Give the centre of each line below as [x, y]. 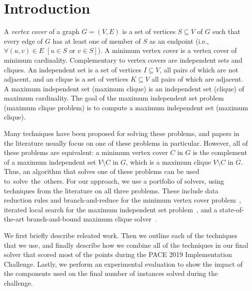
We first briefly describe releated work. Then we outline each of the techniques [121, 235]
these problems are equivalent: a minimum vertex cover [86, 152]
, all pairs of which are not [199, 69]
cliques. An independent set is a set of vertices [73, 69]
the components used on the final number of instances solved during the [111, 273]
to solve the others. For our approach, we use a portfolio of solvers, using [114, 181]
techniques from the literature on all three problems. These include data [111, 190]
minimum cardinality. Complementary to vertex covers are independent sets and [123, 60]
